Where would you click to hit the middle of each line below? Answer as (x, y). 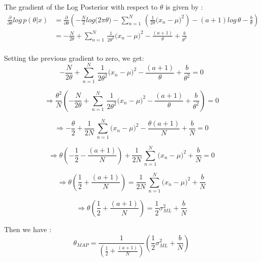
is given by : (184, 7)
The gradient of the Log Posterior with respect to (81, 7)
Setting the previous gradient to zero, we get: (74, 58)
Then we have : (28, 229)
